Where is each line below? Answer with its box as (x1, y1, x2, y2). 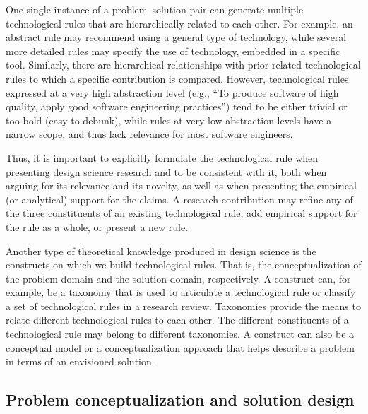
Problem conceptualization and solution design (6, 389, 355, 410)
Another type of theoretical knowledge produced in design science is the (6, 243, 316, 258)
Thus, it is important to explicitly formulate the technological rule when (6, 150, 319, 165)
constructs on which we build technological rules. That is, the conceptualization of (6, 257, 362, 272)
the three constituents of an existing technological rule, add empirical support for (6, 206, 357, 220)
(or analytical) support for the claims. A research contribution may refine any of (6, 191, 353, 206)
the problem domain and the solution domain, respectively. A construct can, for (6, 271, 351, 285)
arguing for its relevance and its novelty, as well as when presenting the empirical (6, 178, 357, 193)
